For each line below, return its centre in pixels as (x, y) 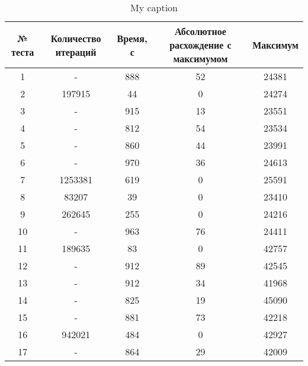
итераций (76, 52)
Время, (132, 38)
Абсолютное (200, 31)
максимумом (200, 58)
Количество (76, 38)
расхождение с (200, 45)
